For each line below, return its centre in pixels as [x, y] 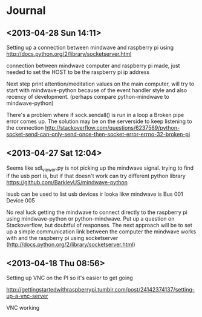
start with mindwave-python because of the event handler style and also [97, 90]
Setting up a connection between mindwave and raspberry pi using [90, 47]
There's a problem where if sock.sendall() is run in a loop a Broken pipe [95, 115]
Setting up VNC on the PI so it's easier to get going [70, 278]
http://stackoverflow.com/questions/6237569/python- [112, 128]
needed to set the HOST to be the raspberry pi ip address [78, 72]
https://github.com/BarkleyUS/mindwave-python [67, 182]
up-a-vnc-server [27, 296]
